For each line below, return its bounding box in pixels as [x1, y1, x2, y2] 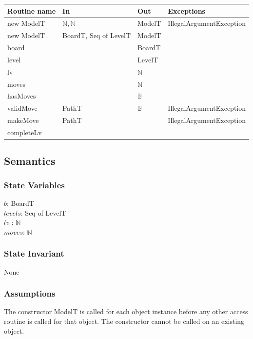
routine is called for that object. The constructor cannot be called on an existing [4, 316, 245, 326]
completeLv [7, 127, 42, 137]
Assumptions [4, 287, 56, 299]
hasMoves [7, 91, 36, 101]
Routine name [7, 5, 56, 16]
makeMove [7, 115, 39, 125]
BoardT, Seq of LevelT [62, 30, 131, 40]
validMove [7, 103, 38, 113]
